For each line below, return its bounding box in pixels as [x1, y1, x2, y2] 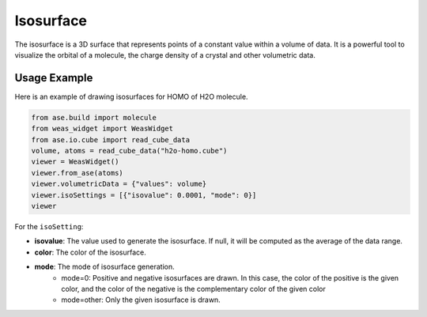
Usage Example [14, 71, 93, 85]
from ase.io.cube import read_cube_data [31, 135, 190, 144]
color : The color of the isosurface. [34, 247, 146, 257]
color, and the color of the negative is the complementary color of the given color [61, 284, 326, 293]
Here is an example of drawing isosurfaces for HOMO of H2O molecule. [14, 92, 248, 101]
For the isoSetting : [14, 221, 84, 231]
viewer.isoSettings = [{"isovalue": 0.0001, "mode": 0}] [31, 191, 257, 199]
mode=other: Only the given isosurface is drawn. [61, 295, 221, 304]
